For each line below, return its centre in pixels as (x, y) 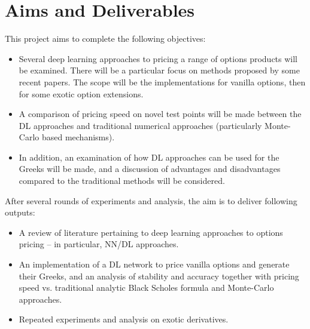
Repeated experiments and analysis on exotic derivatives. (124, 319)
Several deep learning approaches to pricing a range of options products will (158, 58)
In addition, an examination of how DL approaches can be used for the (149, 157)
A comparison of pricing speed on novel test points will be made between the (160, 114)
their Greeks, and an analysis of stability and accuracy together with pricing (159, 276)
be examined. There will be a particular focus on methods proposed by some (159, 70)
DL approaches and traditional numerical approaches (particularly (140, 125)
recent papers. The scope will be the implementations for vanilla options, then (162, 82)
